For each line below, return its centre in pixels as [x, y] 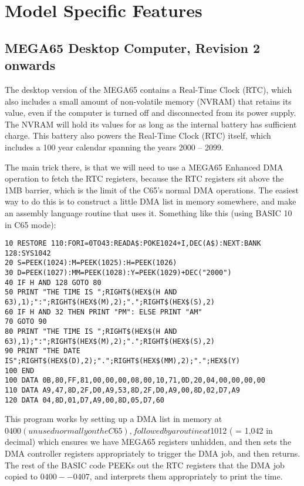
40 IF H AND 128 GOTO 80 [53, 282]
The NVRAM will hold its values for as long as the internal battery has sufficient [151, 124]
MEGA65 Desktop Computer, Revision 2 [133, 47]
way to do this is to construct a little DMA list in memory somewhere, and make [151, 201]
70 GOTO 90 [26, 322]
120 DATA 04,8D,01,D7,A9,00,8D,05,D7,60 [85, 400]
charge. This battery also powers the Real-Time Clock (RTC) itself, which [138, 135]
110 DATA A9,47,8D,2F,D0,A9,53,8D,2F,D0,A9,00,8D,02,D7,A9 [122, 390]
